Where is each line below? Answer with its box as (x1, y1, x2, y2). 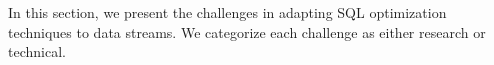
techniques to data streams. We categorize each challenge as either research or (8, 21, 486, 42)
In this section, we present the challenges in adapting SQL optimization (8, 2, 447, 22)
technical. (8, 41, 66, 62)
